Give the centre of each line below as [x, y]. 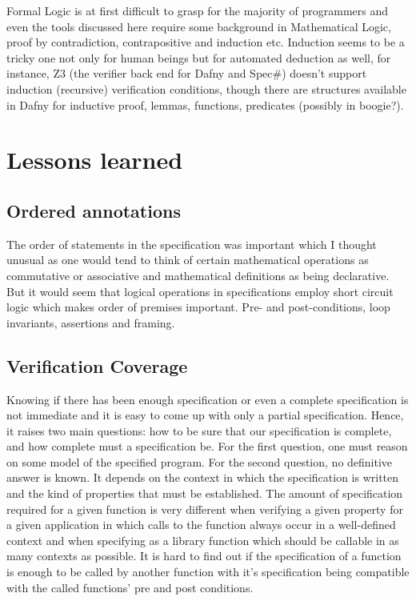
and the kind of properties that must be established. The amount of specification [205, 493]
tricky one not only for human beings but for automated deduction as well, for [199, 57]
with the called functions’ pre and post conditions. [130, 587]
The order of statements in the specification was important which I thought [192, 244]
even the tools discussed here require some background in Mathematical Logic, [199, 26]
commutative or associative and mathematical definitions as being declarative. [198, 275]
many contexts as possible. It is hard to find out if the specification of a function [204, 556]
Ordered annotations [94, 210]
